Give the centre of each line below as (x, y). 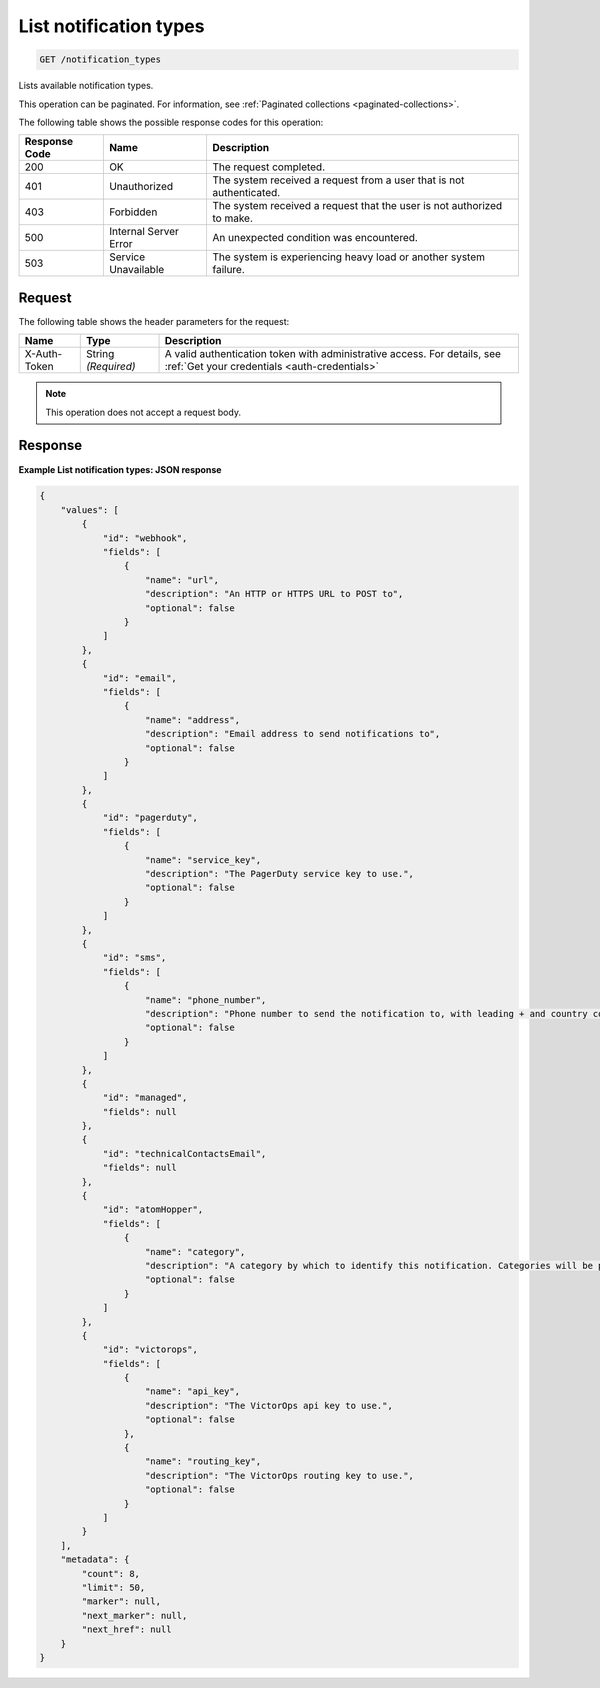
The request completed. (268, 167)
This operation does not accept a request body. (143, 412)
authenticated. (246, 193)
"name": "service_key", (203, 859)
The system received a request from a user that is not (338, 180)
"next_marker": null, (134, 1615)
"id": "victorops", (150, 1349)
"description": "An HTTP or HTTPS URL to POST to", (274, 594)
